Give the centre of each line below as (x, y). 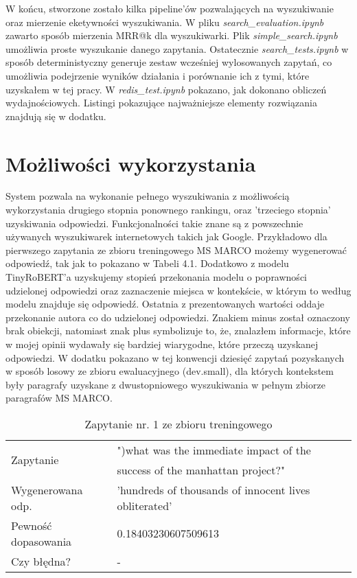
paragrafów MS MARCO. (59, 398)
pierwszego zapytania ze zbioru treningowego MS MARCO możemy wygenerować (176, 250)
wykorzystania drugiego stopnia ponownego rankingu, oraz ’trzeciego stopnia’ (168, 210)
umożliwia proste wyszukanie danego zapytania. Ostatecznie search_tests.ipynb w (177, 48)
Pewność (32, 525)
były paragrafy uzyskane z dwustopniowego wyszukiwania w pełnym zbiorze (165, 384)
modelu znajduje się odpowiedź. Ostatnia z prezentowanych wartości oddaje (165, 304)
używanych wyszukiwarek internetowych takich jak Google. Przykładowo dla (166, 236)
